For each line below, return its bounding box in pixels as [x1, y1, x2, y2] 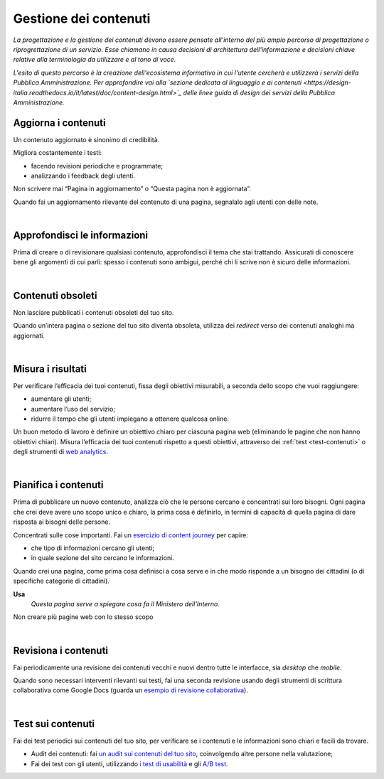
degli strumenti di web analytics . [13, 448, 108, 456]
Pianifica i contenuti [13, 479, 104, 491]
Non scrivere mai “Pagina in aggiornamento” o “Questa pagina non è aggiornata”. [13, 185, 252, 193]
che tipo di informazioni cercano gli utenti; [31, 544, 155, 552]
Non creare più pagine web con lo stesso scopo [13, 613, 154, 621]
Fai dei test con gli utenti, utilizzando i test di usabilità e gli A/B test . [31, 759, 228, 768]
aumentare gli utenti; [31, 394, 92, 403]
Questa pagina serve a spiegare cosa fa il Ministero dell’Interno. [31, 599, 220, 608]
